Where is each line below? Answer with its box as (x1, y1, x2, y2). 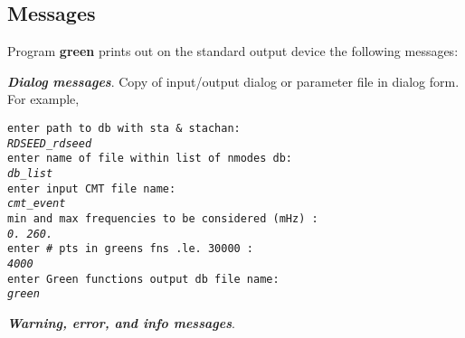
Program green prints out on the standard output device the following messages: (7, 42, 459, 61)
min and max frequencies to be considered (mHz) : (7, 211, 318, 225)
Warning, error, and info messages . (7, 313, 235, 332)
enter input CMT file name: (7, 182, 176, 195)
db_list (7, 166, 53, 180)
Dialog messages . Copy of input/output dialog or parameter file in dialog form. (7, 71, 460, 90)
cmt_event (7, 197, 66, 211)
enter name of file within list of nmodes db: (7, 152, 292, 165)
